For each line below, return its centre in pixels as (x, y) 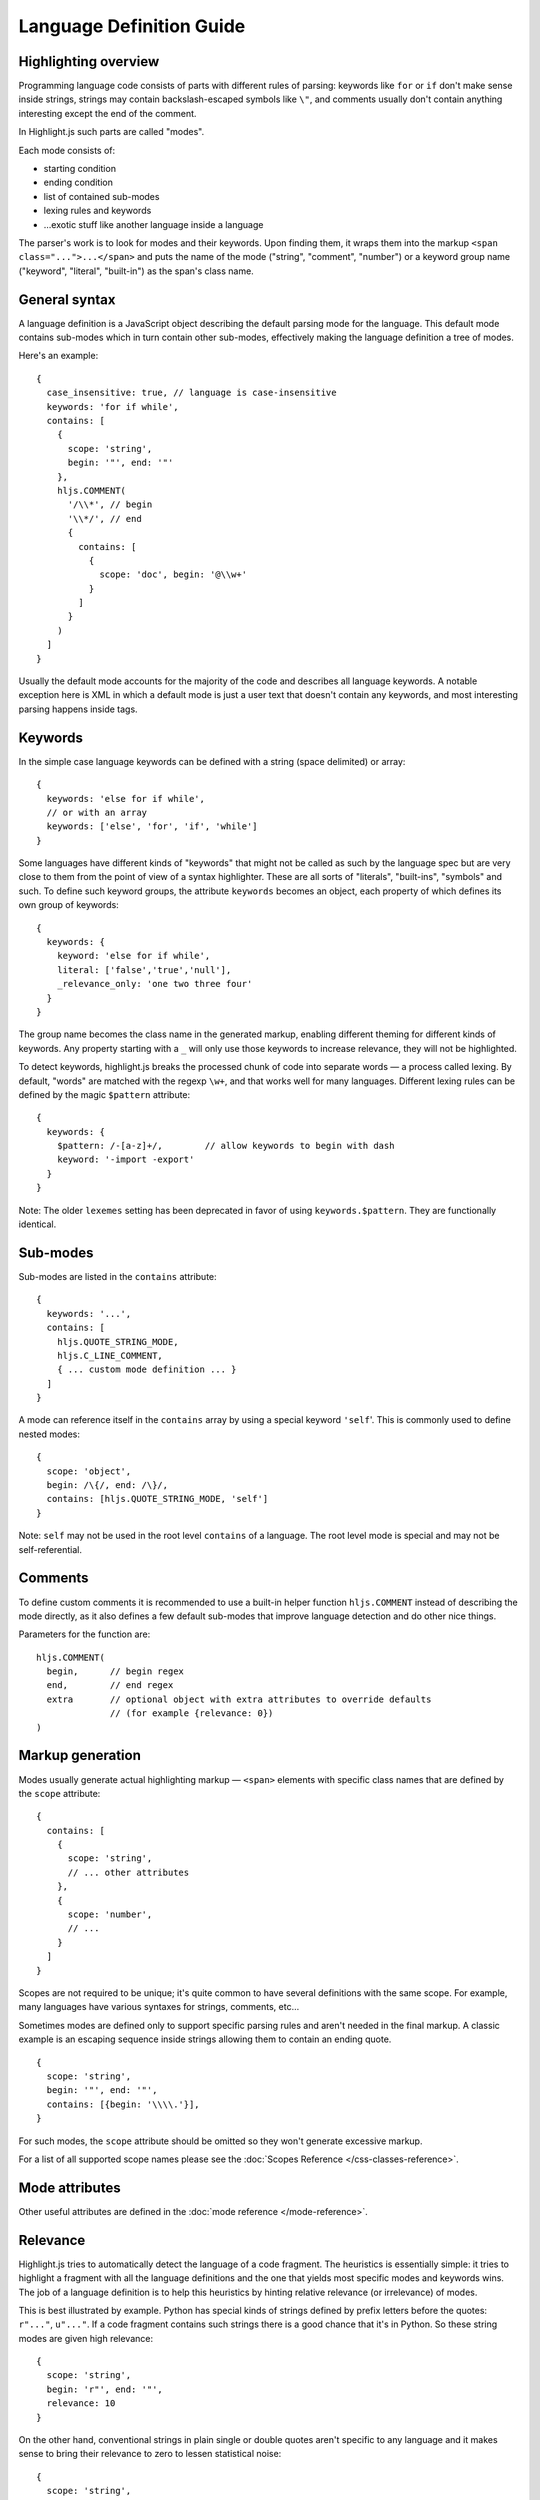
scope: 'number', (110, 1914)
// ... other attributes (128, 1872)
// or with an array (97, 812)
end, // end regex (110, 1685)
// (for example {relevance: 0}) (192, 1713)
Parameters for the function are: (84, 1634)
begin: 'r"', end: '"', (105, 2389)
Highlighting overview (89, 61)
